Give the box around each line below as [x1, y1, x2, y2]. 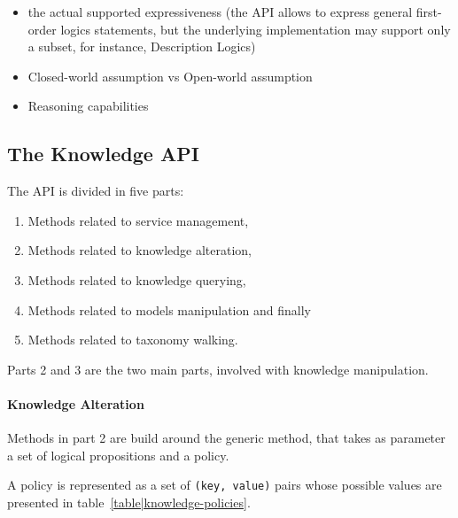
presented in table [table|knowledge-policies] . [7, 492, 251, 511]
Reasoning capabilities [27, 97, 149, 115]
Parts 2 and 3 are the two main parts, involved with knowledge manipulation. [7, 360, 429, 378]
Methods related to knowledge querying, [27, 270, 246, 289]
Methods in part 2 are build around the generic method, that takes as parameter [7, 429, 446, 447]
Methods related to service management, [27, 211, 249, 229]
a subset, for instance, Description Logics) [27, 37, 256, 56]
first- [415, 3, 442, 20]
